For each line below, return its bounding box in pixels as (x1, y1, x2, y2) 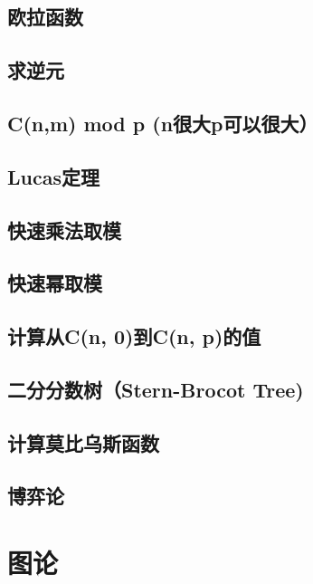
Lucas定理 (7, 162, 100, 190)
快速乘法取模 (7, 215, 121, 244)
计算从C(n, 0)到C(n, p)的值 (7, 322, 261, 350)
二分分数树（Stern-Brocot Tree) (7, 375, 304, 403)
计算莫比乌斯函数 (7, 428, 159, 456)
